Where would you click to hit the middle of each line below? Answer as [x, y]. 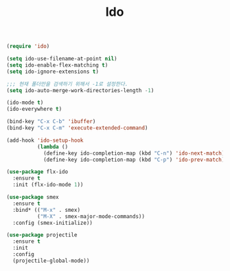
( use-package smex [33, 197]
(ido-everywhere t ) [34, 109]
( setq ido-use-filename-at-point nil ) [62, 59]
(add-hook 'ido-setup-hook [45, 140]
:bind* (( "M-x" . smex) [46, 210]
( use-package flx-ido [37, 172]
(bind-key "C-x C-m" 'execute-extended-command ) [77, 128]
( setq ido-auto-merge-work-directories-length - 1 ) [80, 90]
